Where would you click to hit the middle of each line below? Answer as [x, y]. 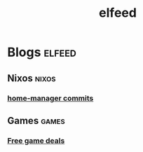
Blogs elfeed [42, 52]
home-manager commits [50, 98]
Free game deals [36, 140]
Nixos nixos [32, 78]
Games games [36, 120]
